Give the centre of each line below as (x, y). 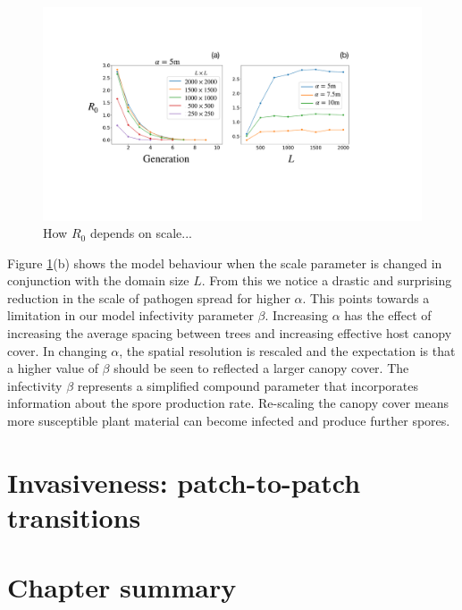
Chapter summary (122, 587)
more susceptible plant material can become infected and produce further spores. (229, 421)
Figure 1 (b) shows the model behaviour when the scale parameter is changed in (225, 263)
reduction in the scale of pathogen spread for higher (149, 297)
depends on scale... (141, 233)
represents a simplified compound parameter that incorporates (248, 385)
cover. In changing (57, 350)
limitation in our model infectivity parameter (130, 315)
